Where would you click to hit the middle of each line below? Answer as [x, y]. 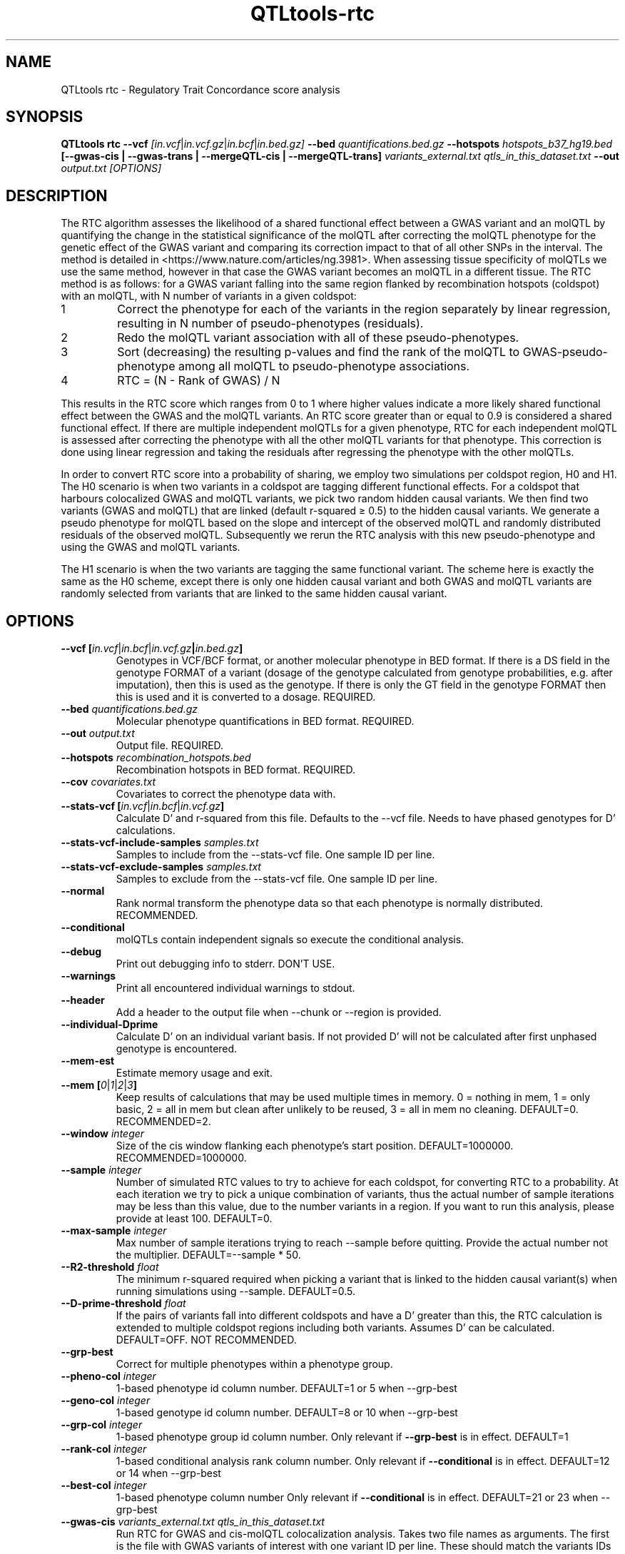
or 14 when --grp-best [168, 1473]
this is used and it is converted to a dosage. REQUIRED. [246, 697]
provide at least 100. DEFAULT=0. [194, 1219]
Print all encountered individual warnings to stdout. [235, 988]
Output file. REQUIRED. [170, 746]
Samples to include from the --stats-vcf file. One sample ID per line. [275, 855]
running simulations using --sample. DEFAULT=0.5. [235, 1291]
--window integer [103, 1134]
